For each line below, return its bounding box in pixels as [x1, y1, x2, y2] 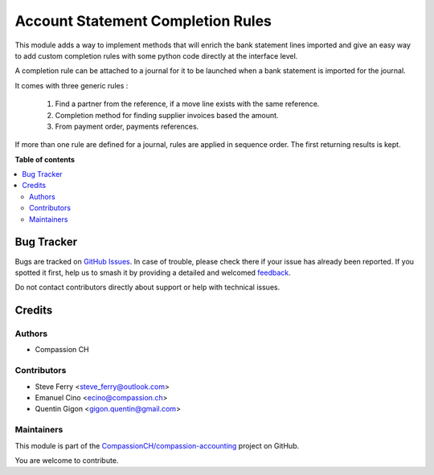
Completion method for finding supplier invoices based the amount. [55, 110, 279, 120]
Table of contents [14, 154, 76, 164]
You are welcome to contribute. [14, 455, 119, 465]
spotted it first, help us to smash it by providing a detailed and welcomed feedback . [14, 268, 291, 277]
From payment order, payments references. [55, 121, 199, 131]
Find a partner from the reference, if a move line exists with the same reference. [55, 99, 320, 109]
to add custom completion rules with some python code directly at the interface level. [14, 51, 298, 60]
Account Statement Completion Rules [14, 12, 272, 30]
